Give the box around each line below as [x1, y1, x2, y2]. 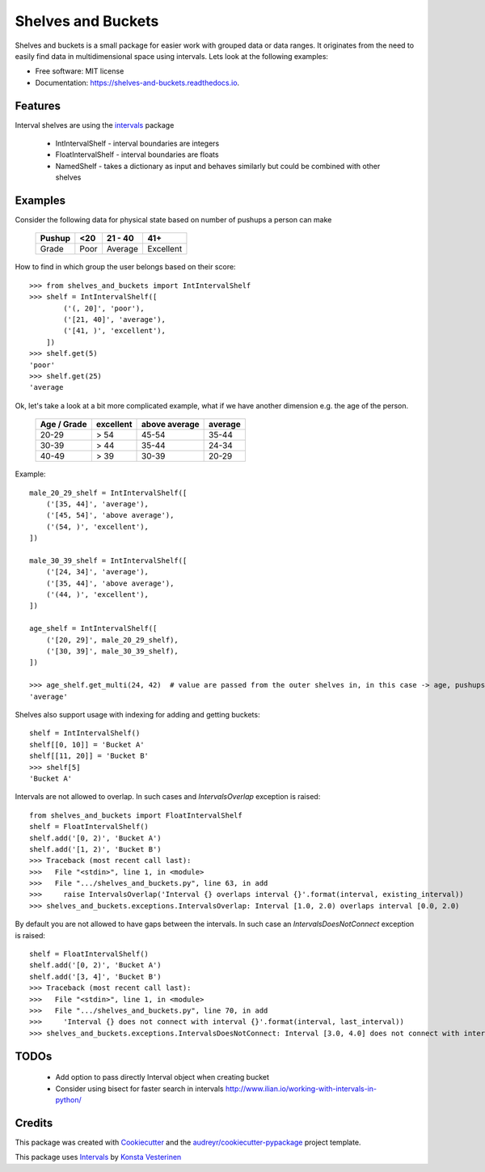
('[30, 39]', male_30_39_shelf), [45, 647, 179, 656]
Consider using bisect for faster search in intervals [55, 1084, 224, 1094]
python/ [55, 1094, 82, 1104]
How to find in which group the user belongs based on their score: [15, 262, 236, 272]
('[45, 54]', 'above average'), [45, 510, 175, 520]
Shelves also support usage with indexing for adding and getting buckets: [15, 709, 260, 719]
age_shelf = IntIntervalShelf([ [29, 624, 158, 633]
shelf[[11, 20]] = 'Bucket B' [29, 751, 150, 760]
